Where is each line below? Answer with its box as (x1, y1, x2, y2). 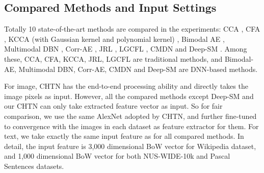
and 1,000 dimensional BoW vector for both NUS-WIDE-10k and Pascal (4, 151, 230, 161)
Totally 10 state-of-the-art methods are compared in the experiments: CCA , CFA (4, 23, 260, 34)
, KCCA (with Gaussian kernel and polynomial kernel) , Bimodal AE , (4, 33, 225, 44)
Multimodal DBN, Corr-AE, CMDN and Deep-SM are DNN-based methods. (18, 63, 258, 74)
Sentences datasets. (4, 160, 64, 171)
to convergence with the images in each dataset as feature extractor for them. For (4, 120, 259, 131)
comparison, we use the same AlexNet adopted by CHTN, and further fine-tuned (4, 110, 257, 121)
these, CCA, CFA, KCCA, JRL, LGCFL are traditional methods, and (4, 53, 223, 64)
